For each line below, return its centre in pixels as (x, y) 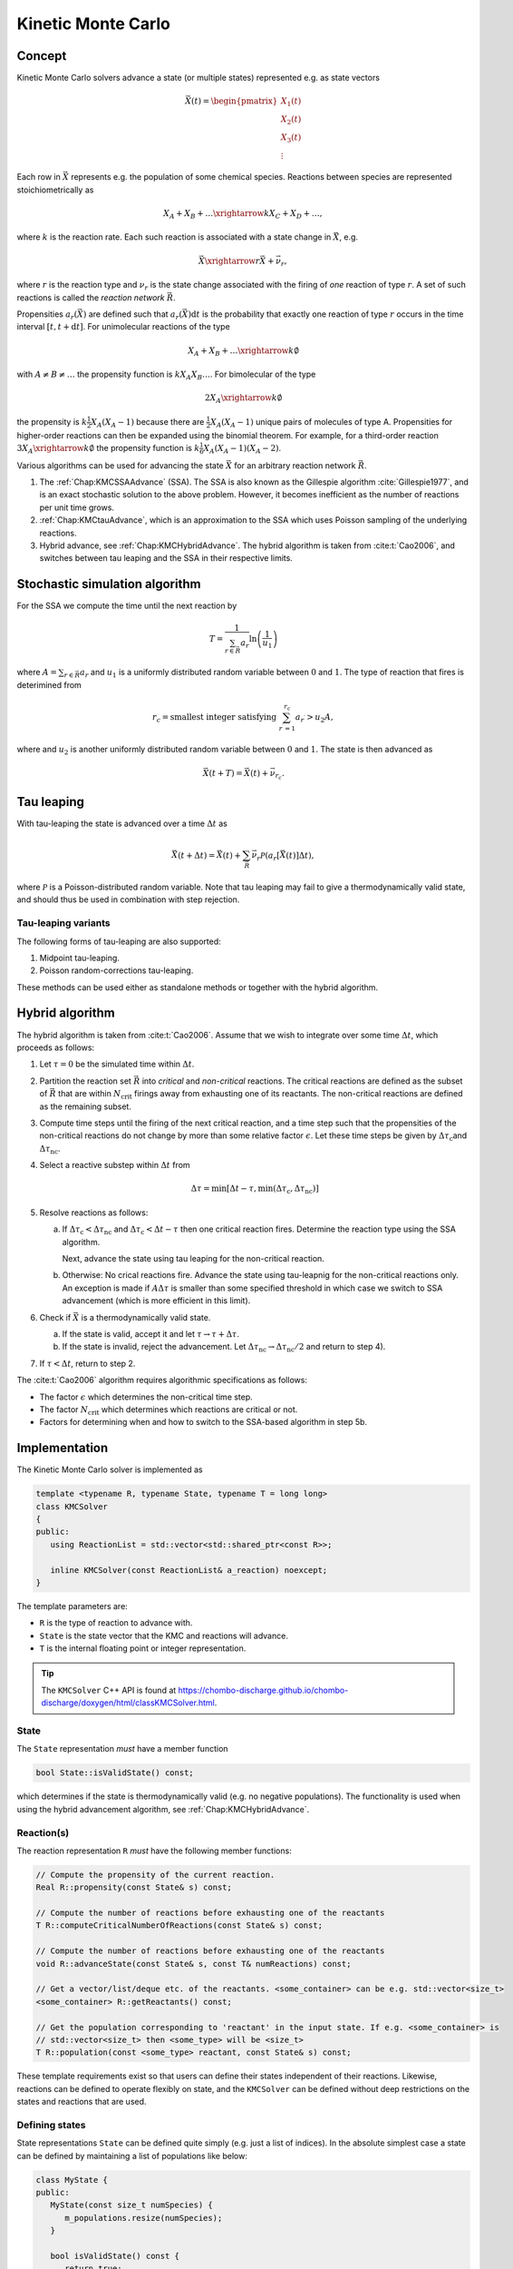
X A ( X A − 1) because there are (148, 422)
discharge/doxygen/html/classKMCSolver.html (128, 1703)
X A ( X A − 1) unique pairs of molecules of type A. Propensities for (331, 422)
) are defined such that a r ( (133, 315)
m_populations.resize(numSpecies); (144, 2218)
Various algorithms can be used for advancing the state (120, 465)
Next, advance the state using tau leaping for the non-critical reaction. (194, 1258)
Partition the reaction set (85, 1081)
